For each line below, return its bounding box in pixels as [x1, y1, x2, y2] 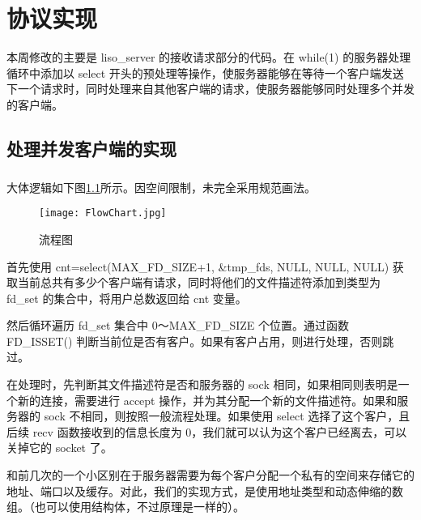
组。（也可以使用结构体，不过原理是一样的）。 [6, 498, 245, 515]
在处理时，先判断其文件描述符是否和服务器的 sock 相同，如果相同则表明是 [6, 376, 398, 393]
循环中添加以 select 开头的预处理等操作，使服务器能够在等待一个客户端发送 [6, 64, 404, 81]
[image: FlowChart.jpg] [39, 207, 167, 220]
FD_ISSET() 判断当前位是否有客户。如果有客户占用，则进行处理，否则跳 [6, 332, 394, 349]
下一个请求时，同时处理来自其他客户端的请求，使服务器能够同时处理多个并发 [6, 80, 415, 97]
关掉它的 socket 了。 [6, 439, 113, 456]
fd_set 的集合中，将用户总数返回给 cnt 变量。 [6, 289, 247, 306]
